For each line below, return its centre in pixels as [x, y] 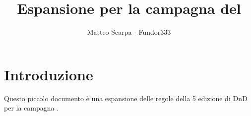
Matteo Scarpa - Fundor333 [129, 32]
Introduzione [49, 74]
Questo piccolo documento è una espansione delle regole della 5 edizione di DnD [126, 98]
